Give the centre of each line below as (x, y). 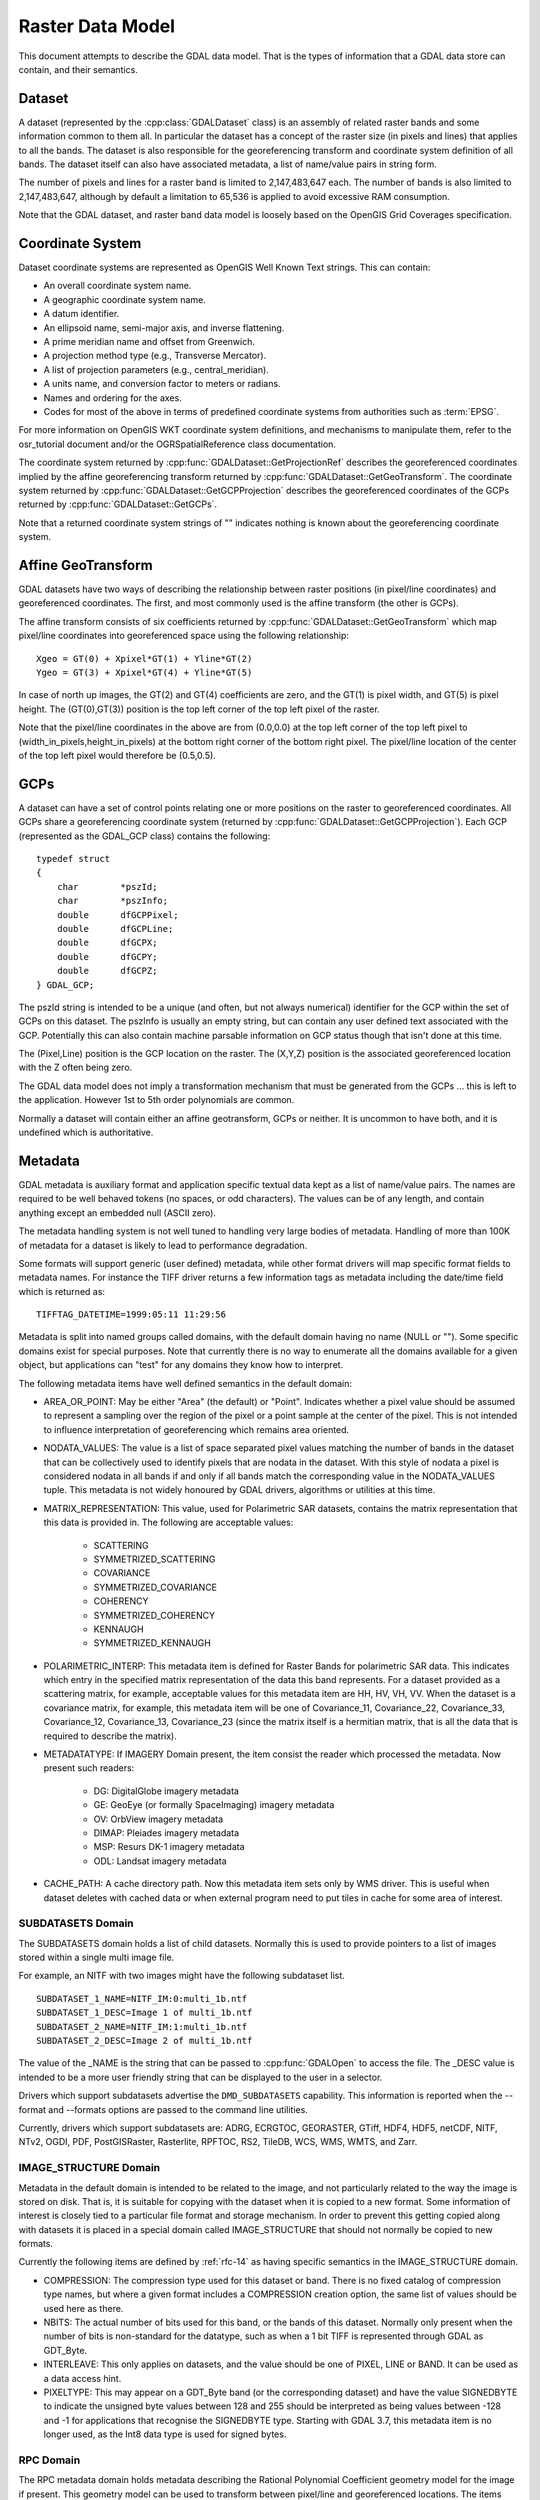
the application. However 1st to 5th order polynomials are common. (156, 1100)
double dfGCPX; (107, 943)
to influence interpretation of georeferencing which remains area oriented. (196, 1429)
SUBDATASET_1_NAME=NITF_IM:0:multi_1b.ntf (142, 1998)
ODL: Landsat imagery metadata (160, 1861)
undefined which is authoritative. (86, 1132)
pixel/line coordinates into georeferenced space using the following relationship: (184, 636)
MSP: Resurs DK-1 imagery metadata (169, 1847)
